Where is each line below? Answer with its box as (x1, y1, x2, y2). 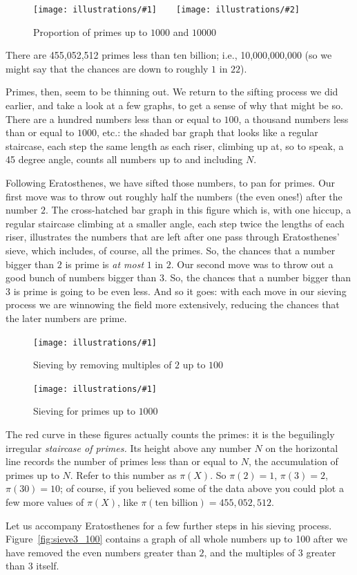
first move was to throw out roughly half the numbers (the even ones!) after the (6, 189, 342, 203)
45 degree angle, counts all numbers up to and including (6, 152, 243, 167)
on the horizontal (265, 440, 338, 455)
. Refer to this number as (70, 467, 177, 482)
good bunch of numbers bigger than (6, 270, 157, 285)
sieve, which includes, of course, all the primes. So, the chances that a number (6, 243, 336, 257)
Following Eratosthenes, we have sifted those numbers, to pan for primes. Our (6, 176, 336, 189)
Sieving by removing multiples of (33, 357, 172, 372)
